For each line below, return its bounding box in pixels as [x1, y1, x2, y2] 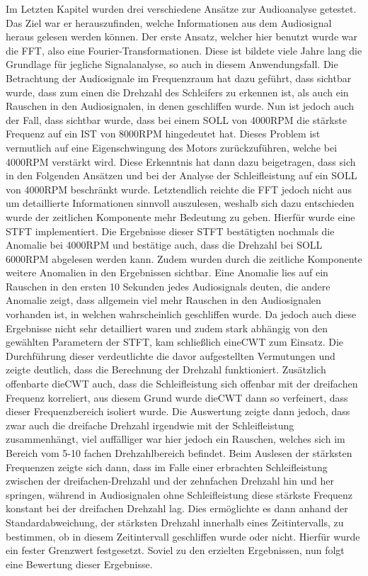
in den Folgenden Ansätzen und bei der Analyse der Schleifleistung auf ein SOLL [6, 168, 357, 183]
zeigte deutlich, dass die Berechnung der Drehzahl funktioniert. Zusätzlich [6, 362, 326, 377]
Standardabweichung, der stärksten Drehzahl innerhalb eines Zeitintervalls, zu [6, 514, 344, 529]
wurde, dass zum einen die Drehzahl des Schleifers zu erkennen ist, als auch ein [6, 84, 349, 99]
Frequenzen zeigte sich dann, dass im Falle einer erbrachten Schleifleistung [6, 459, 328, 474]
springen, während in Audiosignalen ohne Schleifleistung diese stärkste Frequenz [6, 487, 353, 502]
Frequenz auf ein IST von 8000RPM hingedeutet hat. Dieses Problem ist [6, 126, 321, 141]
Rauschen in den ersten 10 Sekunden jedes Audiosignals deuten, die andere [6, 278, 330, 293]
